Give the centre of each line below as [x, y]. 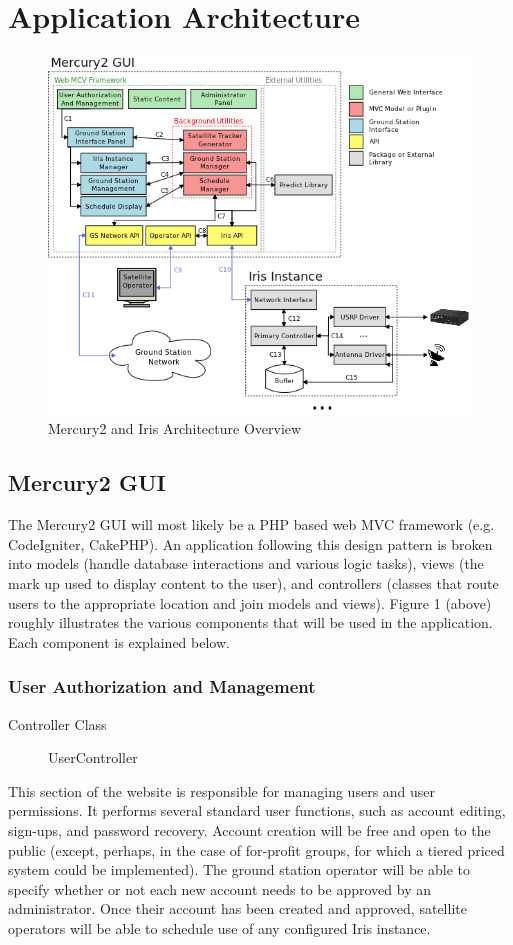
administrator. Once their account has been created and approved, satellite [237, 908]
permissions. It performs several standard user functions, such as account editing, [257, 810]
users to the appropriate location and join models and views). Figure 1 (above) [250, 602]
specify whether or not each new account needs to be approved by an [219, 888]
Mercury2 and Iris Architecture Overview [175, 428]
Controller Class [57, 723]
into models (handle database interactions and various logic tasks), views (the [246, 563]
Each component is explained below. [119, 641]
